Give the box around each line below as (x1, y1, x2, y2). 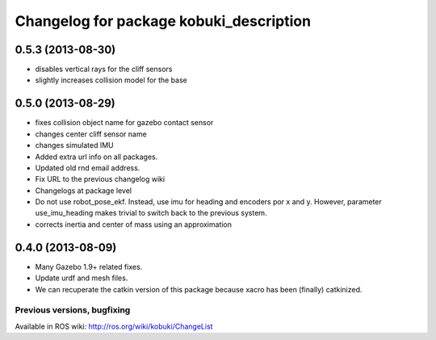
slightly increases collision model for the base (35, 75, 187, 85)
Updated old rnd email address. (35, 162, 140, 173)
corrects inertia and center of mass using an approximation (35, 219, 233, 229)
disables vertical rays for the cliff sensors (35, 65, 173, 74)
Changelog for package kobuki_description (15, 12, 311, 30)
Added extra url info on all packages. (35, 152, 158, 162)
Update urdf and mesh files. (35, 273, 128, 283)
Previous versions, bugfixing (15, 304, 131, 316)
